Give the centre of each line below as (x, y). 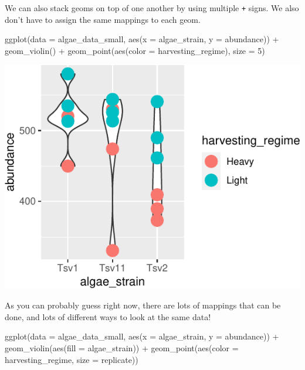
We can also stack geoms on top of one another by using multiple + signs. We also (152, 8)
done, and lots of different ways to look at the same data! (108, 316)
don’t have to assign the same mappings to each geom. (103, 19)
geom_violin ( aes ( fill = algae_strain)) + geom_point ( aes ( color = (122, 348)
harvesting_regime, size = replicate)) (72, 359)
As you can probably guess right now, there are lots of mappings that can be (143, 305)
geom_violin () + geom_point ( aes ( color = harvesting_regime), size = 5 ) (135, 50)
